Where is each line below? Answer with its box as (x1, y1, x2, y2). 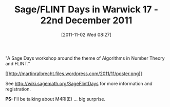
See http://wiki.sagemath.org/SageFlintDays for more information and (5, 80, 153, 86)
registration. (5, 86, 31, 92)
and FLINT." (5, 60, 31, 66)
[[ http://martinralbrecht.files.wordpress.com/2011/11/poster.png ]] (5, 70, 142, 77)
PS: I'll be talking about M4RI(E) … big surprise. (5, 96, 106, 102)
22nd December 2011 (40, 14, 133, 26)
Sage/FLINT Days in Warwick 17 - (14, 4, 158, 15)
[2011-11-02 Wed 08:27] (61, 31, 112, 38)
